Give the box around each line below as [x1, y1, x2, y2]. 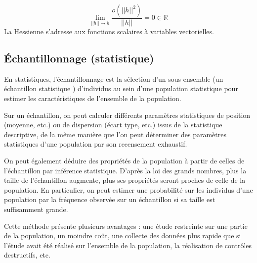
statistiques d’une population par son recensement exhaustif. [4, 139, 187, 149]
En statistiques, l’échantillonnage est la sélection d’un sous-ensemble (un [4, 73, 223, 84]
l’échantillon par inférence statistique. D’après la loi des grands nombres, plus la [4, 165, 247, 175]
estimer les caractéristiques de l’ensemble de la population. [4, 93, 181, 104]
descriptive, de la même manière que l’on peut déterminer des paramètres [4, 129, 226, 139]
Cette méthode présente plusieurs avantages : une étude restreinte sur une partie [4, 220, 248, 231]
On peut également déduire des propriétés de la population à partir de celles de [4, 155, 245, 165]
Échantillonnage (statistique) [4, 51, 154, 66]
